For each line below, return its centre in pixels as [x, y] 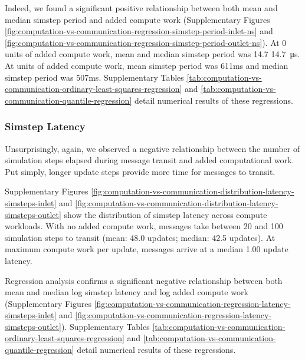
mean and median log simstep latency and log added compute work [127, 292]
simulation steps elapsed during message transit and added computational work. [150, 160]
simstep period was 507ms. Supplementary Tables [94, 77]
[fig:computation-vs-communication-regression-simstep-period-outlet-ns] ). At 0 [146, 42]
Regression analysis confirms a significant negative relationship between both [144, 280]
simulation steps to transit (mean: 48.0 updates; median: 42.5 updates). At [140, 237]
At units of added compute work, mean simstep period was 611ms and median [147, 65]
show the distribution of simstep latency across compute [165, 214]
